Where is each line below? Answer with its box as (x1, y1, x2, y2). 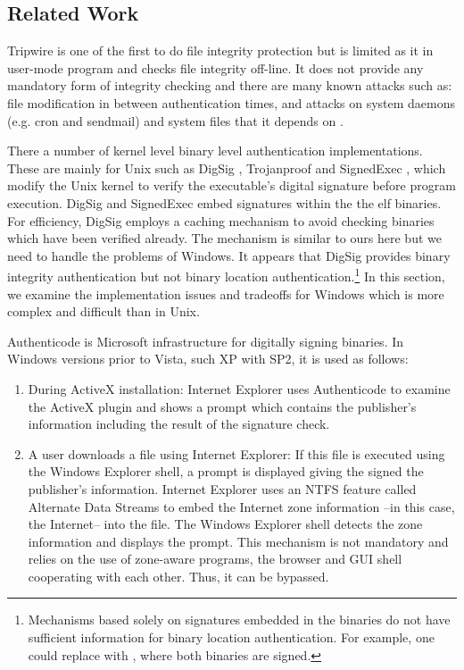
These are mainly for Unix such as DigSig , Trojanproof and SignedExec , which (7, 158, 446, 177)
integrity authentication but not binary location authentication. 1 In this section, (7, 264, 445, 285)
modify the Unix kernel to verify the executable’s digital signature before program (7, 176, 456, 195)
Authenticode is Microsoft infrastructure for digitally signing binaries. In (7, 331, 404, 350)
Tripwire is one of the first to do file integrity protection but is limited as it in (7, 41, 434, 60)
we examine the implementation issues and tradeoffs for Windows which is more (7, 284, 444, 303)
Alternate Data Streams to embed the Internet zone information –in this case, (28, 497, 455, 515)
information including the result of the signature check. (28, 415, 330, 433)
